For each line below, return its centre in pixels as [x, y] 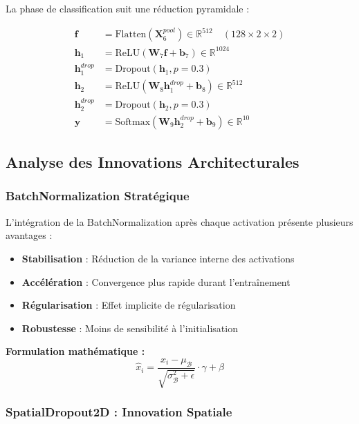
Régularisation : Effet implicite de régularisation [129, 305]
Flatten [131, 35]
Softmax [133, 122]
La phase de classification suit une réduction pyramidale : [128, 8]
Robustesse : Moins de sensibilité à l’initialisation [130, 328]
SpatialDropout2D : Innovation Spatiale [119, 412]
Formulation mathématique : [75, 351]
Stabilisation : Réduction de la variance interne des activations [158, 258]
